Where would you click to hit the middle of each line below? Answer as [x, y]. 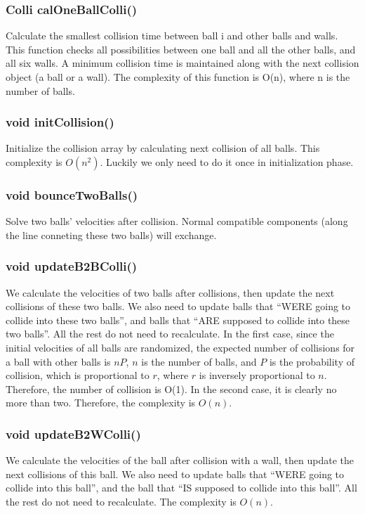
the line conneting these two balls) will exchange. [111, 234]
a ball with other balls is [58, 361]
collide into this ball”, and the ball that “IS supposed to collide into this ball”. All [181, 488]
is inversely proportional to [257, 375]
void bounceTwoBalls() [72, 194]
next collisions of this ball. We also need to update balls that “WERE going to [175, 474]
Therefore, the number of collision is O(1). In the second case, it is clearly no [171, 388]
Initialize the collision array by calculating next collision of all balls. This [163, 148]
